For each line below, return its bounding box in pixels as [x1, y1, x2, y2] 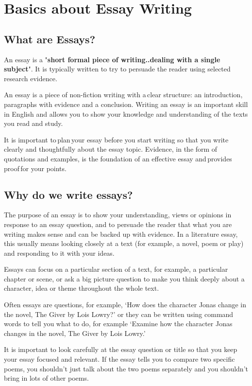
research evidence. [4, 73, 57, 83]
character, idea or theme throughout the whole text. [4, 283, 159, 293]
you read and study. [4, 118, 63, 128]
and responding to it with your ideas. [4, 247, 115, 258]
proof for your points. [4, 163, 67, 173]
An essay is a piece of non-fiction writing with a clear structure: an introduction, [4, 89, 243, 100]
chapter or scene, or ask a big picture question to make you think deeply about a [4, 273, 245, 283]
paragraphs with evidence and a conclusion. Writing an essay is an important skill [4, 99, 248, 109]
